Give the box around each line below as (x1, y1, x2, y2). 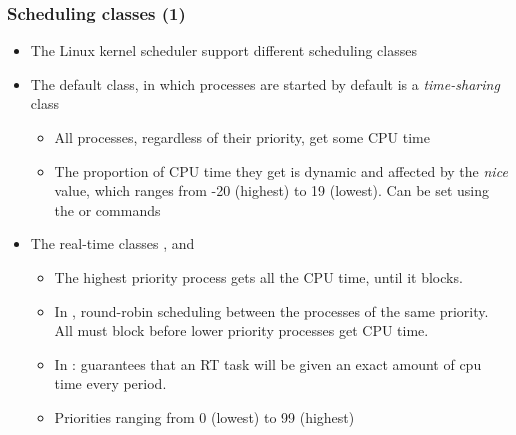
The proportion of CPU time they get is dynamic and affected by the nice (54, 160, 508, 181)
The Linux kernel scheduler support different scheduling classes (30, 40, 417, 61)
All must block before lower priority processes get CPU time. (54, 320, 429, 341)
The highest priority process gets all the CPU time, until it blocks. (54, 266, 463, 287)
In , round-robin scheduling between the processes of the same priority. (54, 300, 489, 321)
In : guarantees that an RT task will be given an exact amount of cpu (54, 353, 482, 374)
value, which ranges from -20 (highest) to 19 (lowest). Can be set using (54, 180, 490, 201)
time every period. (54, 373, 167, 394)
